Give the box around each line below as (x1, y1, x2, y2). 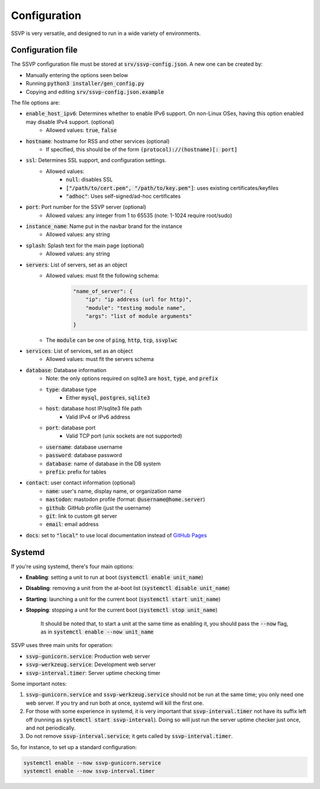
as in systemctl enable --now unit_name (40, 628, 154, 635)
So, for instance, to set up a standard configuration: (11, 743, 137, 750)
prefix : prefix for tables (46, 468, 107, 476)
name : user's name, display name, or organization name (46, 487, 182, 495)
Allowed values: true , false (46, 126, 117, 134)
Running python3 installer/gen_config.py (25, 80, 145, 87)
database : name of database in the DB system (46, 460, 161, 467)
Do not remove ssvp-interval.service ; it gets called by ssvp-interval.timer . (25, 733, 233, 740)
